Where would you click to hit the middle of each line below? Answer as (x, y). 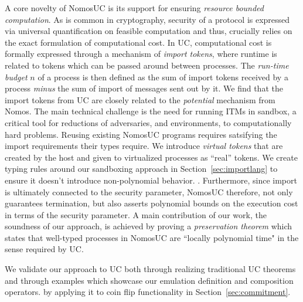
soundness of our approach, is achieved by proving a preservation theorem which (149, 226)
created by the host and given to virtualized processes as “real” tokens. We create (151, 157)
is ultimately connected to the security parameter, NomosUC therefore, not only (149, 191)
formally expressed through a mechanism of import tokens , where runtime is (141, 54)
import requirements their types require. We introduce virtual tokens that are (144, 146)
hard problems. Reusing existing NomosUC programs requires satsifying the (141, 134)
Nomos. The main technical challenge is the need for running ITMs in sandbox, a (151, 111)
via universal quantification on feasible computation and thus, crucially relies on (149, 31)
